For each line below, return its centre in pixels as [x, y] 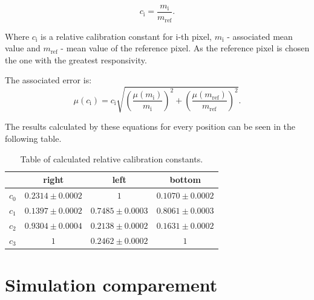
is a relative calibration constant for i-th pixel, [126, 36]
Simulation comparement [111, 284]
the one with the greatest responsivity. [76, 59]
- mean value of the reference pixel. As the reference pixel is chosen [185, 48]
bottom [185, 180]
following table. [33, 139]
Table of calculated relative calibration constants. [112, 158]
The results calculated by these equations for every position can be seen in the [150, 126]
